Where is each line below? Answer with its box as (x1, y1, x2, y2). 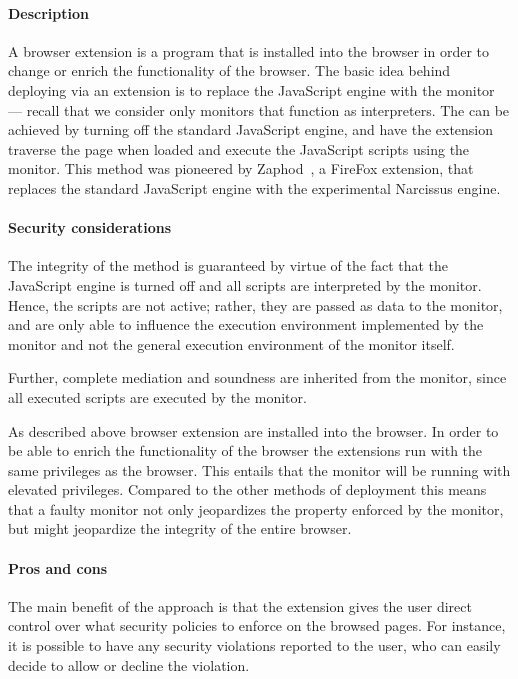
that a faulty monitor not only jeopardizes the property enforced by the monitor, (8, 498, 504, 519)
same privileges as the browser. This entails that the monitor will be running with (8, 459, 511, 480)
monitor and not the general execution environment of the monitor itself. (8, 333, 455, 354)
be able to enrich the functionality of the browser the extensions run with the (8, 440, 483, 461)
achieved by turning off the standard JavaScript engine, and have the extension (8, 119, 494, 140)
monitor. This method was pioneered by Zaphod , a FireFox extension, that (8, 158, 474, 179)
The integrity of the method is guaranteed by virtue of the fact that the (8, 255, 449, 276)
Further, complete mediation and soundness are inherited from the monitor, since (8, 367, 507, 388)
